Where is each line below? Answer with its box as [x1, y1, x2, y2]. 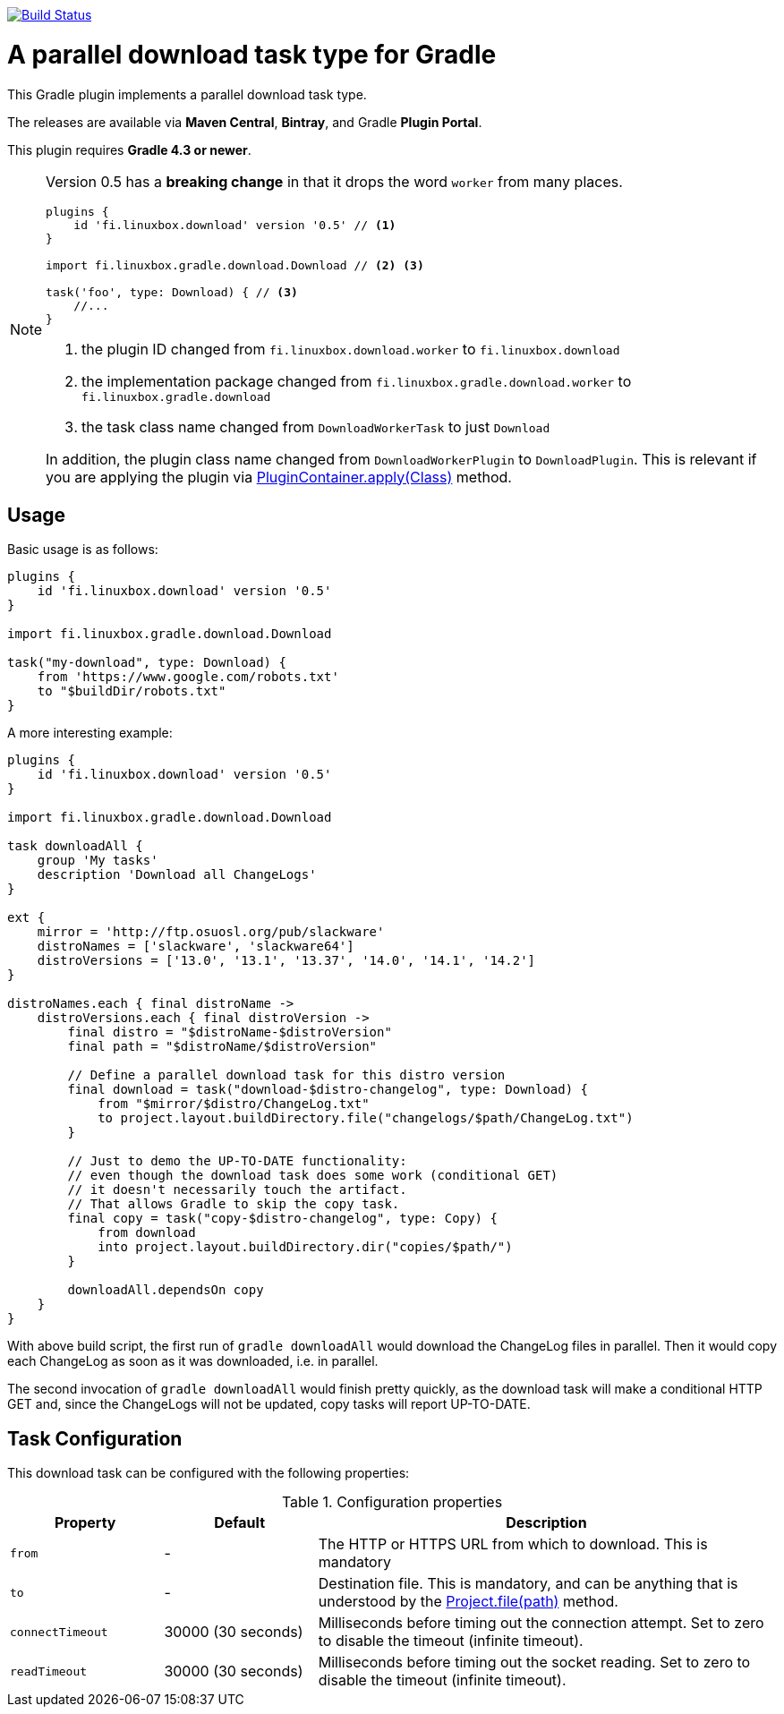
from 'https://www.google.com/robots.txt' [37, 669, 339, 685]
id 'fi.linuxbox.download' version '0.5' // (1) [73, 217, 396, 232]
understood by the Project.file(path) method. [318, 1592, 618, 1611]
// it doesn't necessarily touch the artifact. [67, 1182, 407, 1198]
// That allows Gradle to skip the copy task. [67, 1197, 400, 1212]
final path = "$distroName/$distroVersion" [67, 1039, 378, 1054]
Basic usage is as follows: [7, 541, 158, 558]
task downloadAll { [7, 839, 143, 854]
